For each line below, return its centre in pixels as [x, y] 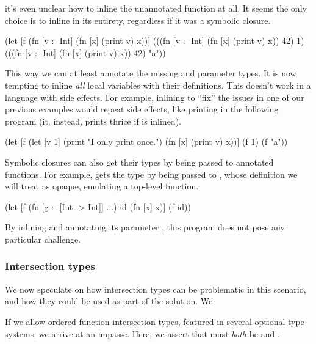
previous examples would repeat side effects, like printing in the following [142, 109]
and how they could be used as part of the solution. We [109, 301]
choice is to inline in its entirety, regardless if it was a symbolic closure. [138, 20]
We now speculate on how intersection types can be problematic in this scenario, [156, 289]
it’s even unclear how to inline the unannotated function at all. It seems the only [156, 8]
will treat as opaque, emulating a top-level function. [102, 186]
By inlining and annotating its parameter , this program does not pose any [145, 227]
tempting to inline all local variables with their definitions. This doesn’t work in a [158, 85]
